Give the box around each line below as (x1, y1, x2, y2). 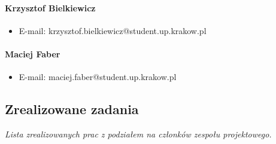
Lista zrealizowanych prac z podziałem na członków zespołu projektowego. (5, 127, 272, 140)
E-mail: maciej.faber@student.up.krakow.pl (19, 71, 177, 83)
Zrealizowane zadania (5, 100, 139, 118)
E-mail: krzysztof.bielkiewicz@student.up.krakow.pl (19, 24, 207, 36)
